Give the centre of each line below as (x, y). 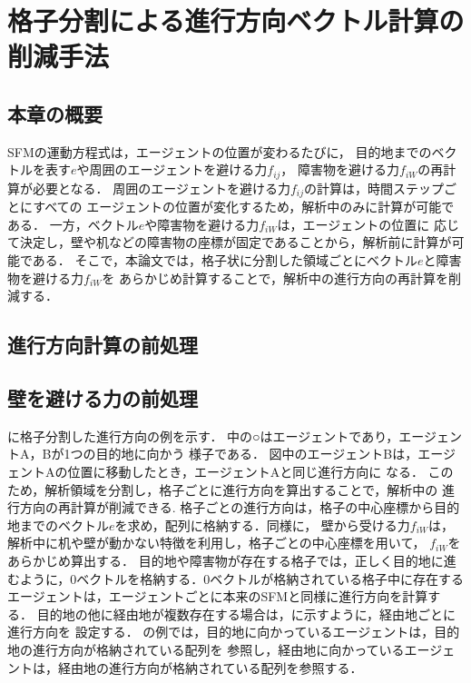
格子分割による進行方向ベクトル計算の (236, 20)
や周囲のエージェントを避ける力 (172, 169)
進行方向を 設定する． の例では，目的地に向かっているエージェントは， (221, 632)
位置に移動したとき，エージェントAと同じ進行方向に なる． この (260, 471)
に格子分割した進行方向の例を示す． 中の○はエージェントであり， (203, 436)
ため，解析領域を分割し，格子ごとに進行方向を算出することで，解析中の (223, 489)
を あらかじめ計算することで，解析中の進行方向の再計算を (275, 277)
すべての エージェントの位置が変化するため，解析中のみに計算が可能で (244, 207)
